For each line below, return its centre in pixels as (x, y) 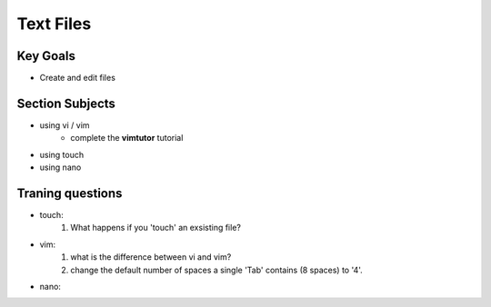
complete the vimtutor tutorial (127, 138)
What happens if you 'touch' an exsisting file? (155, 228)
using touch (62, 154)
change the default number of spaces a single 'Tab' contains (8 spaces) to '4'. (216, 270)
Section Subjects (66, 103)
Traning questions (70, 193)
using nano (60, 167)
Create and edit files (77, 78)
